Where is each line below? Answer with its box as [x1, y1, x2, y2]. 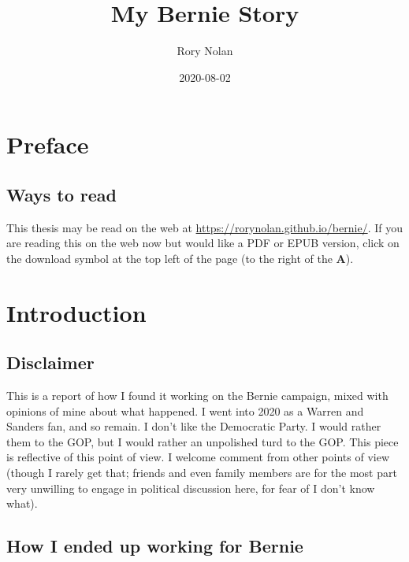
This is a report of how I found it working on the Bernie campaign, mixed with [6, 387, 389, 404]
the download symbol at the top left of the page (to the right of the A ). [6, 250, 354, 266]
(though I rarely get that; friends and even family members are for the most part [6, 464, 397, 481]
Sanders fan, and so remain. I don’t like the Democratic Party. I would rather [6, 418, 381, 434]
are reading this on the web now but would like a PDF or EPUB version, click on [6, 235, 400, 251]
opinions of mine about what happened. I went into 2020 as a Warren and [6, 402, 364, 419]
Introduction [6, 296, 147, 328]
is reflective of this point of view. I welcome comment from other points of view [6, 449, 390, 465]
